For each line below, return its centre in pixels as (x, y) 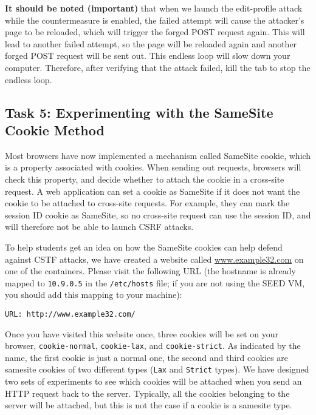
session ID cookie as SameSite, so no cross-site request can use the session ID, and (158, 214)
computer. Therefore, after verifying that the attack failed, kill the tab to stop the (158, 67)
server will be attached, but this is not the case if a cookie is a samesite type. (149, 405)
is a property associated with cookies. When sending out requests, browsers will (153, 167)
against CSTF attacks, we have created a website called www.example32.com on (154, 259)
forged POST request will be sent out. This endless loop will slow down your (148, 56)
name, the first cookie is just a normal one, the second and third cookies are (147, 357)
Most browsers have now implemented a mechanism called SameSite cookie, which (158, 155)
